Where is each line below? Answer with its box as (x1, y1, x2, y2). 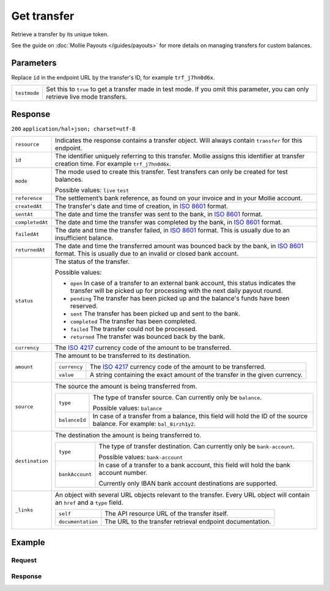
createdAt (15, 203, 43, 209)
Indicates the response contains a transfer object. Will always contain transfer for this (55, 136, 302, 145)
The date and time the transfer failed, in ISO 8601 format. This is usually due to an (55, 226, 290, 235)
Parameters (11, 58, 57, 68)
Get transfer (11, 9, 75, 23)
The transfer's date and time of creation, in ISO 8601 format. (55, 202, 229, 210)
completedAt (15, 219, 48, 226)
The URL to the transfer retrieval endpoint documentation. (105, 518, 271, 526)
